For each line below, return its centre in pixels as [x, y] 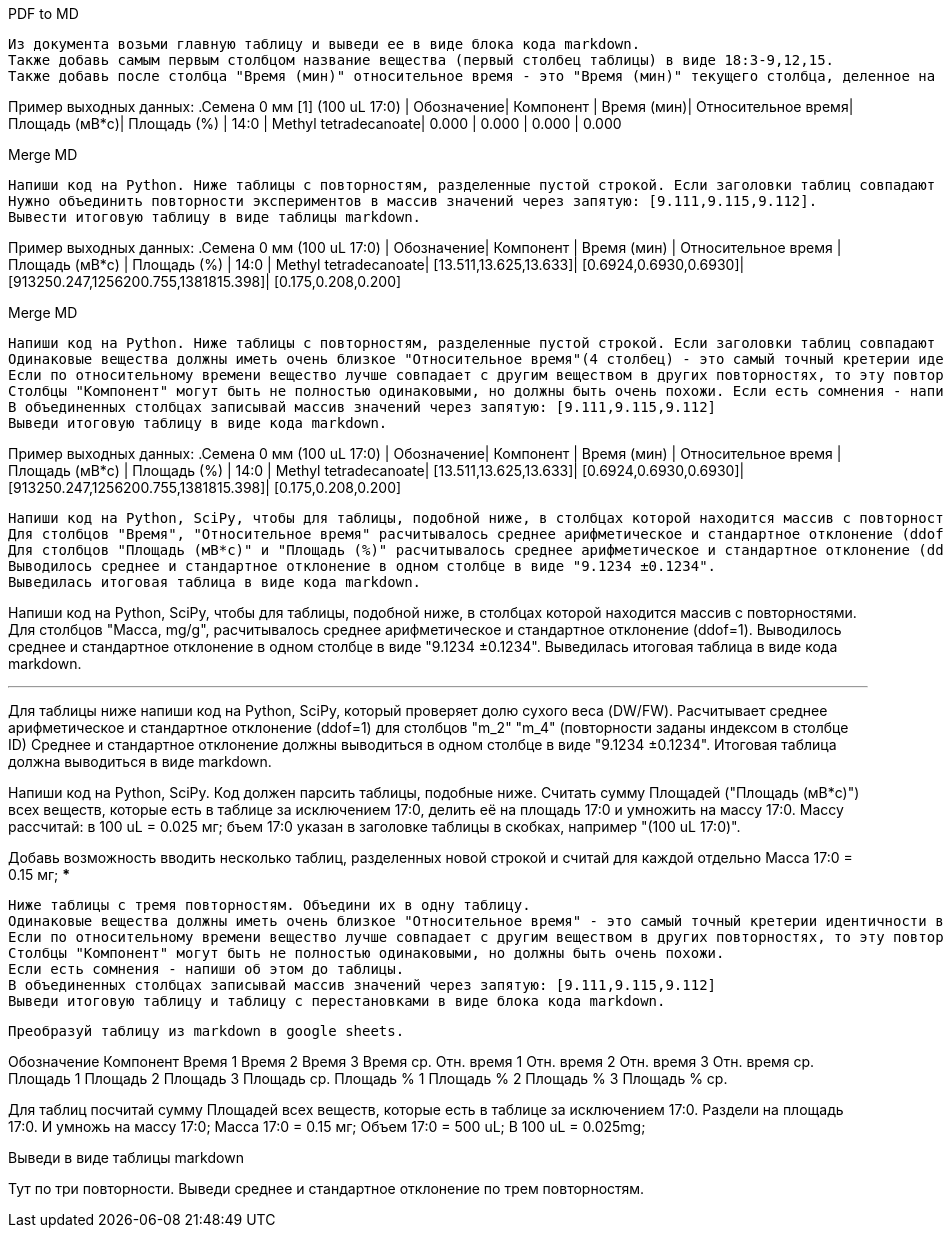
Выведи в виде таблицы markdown [126, 1157]
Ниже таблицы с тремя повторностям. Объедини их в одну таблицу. [269, 905]
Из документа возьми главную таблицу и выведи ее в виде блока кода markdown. [324, 44]
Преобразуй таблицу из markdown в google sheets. [206, 1031]
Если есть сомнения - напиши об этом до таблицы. [206, 969]
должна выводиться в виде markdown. [140, 761]
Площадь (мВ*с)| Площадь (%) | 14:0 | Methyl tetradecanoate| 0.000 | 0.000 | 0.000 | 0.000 [315, 123]
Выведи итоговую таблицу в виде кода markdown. [198, 423]
